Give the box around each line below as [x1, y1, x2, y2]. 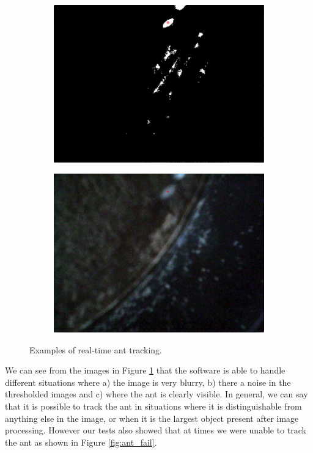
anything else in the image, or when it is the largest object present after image [5, 411, 299, 424]
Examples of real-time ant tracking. [29, 343, 162, 356]
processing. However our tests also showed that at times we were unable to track [5, 424, 306, 436]
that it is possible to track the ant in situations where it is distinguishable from [5, 400, 302, 412]
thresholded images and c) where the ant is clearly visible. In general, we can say [5, 388, 308, 400]
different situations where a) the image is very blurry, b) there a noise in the [5, 375, 291, 388]
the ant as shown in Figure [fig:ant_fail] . [5, 435, 157, 448]
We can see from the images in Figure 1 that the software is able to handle [5, 364, 285, 377]
